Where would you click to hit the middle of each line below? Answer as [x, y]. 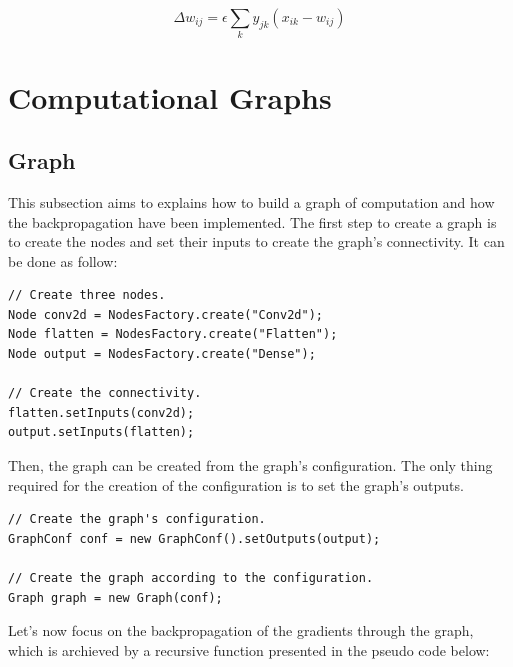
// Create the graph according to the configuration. [191, 578]
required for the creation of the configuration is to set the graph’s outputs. [236, 484]
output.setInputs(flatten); [101, 432]
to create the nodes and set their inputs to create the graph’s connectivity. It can [256, 241]
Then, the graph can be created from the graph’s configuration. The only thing [250, 465]
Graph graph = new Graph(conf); [115, 597]
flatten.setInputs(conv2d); [101, 412]
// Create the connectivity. [105, 393]
